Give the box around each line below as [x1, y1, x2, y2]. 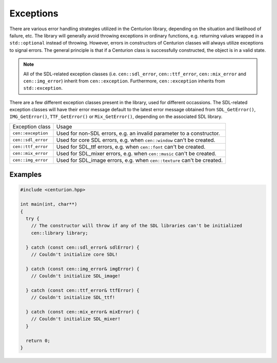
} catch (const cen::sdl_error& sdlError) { [26, 244, 140, 250]
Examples [9, 170, 42, 179]
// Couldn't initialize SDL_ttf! [31, 295, 115, 300]
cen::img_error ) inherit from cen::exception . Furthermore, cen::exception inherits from [23, 77, 225, 84]
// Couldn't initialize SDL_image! [31, 273, 121, 279]
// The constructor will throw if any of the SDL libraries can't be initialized [31, 223, 242, 229]
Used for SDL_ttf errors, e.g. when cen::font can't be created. [56, 143, 206, 150]
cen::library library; [31, 230, 88, 236]
